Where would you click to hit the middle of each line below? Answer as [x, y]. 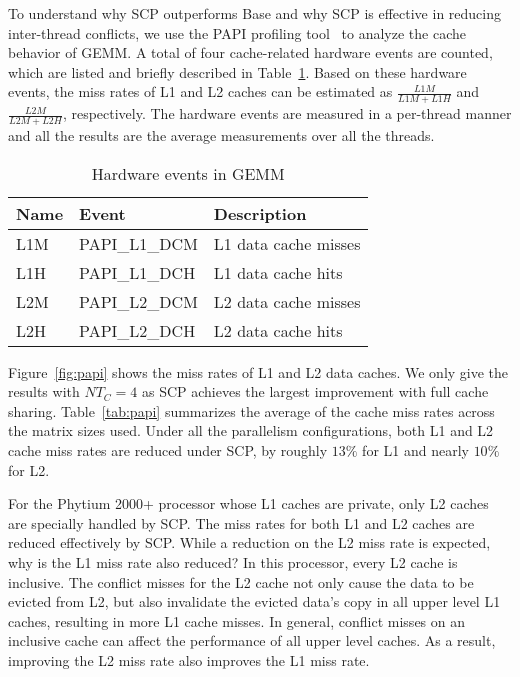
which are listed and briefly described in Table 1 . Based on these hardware [237, 71]
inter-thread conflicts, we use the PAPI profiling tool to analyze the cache [237, 32]
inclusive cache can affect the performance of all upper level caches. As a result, [252, 640]
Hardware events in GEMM [188, 173]
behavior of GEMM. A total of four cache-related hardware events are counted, [250, 52]
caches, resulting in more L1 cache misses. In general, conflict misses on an [237, 620]
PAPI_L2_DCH [137, 330]
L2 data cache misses [287, 301]
